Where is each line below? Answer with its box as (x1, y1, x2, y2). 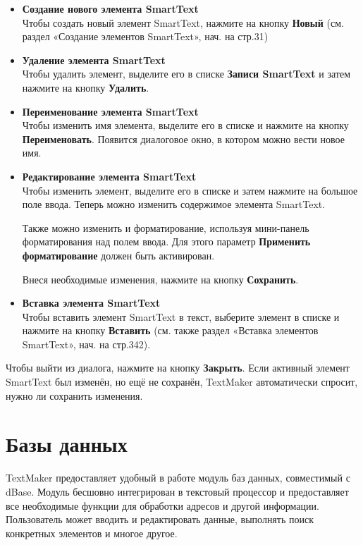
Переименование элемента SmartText (22, 104, 199, 118)
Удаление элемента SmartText (22, 52, 166, 67)
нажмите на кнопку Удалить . (22, 80, 149, 94)
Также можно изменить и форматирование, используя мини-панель (22, 220, 309, 235)
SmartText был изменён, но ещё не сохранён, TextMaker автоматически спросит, (6, 374, 358, 389)
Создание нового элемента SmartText (22, 1, 199, 16)
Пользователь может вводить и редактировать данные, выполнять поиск (6, 512, 314, 527)
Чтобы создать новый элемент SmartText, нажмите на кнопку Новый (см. (22, 15, 344, 30)
